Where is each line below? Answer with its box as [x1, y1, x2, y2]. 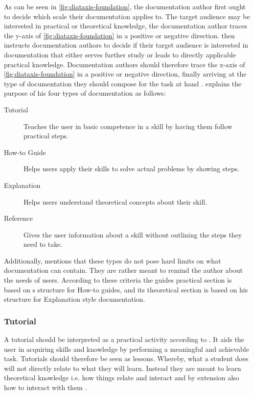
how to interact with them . [4, 382, 87, 393]
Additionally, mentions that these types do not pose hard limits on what [4, 255, 221, 265]
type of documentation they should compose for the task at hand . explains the [4, 78, 242, 88]
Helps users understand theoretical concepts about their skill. [23, 196, 208, 207]
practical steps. [23, 131, 69, 141]
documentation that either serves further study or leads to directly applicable [4, 49, 236, 59]
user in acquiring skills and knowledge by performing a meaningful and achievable [4, 343, 249, 354]
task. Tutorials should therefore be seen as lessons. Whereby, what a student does [4, 353, 249, 364]
